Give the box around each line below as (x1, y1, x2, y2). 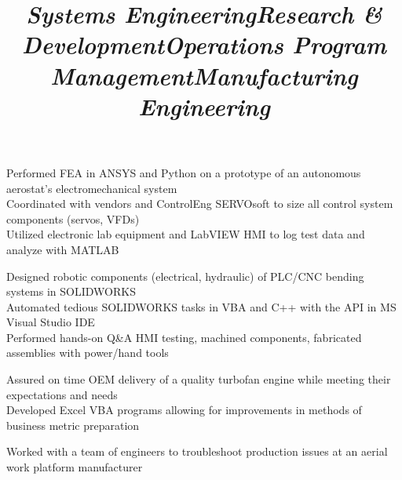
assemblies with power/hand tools (6, 344, 169, 361)
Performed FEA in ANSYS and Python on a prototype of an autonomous (6, 164, 361, 180)
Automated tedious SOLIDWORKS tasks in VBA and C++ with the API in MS (6, 298, 397, 315)
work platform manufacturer (6, 459, 143, 475)
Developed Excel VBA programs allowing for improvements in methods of (6, 402, 362, 418)
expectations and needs (6, 386, 118, 402)
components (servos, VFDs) (6, 210, 140, 227)
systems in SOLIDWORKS (6, 283, 136, 300)
